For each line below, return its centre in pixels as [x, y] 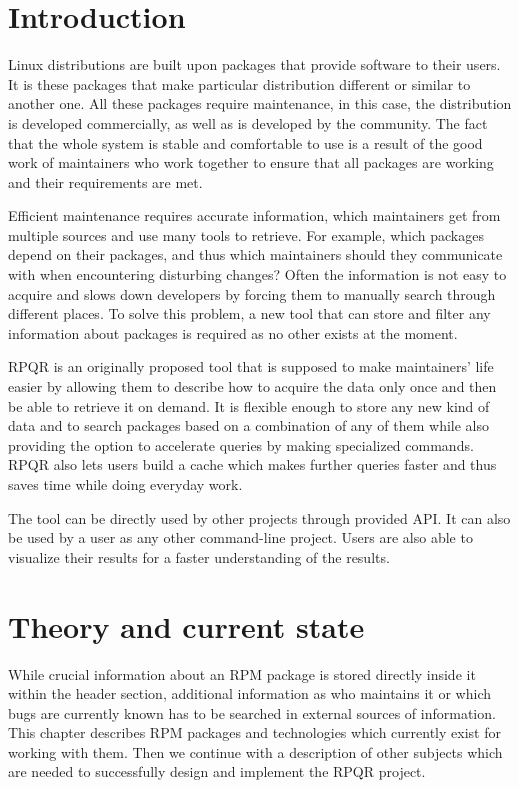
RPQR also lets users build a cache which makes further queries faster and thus [252, 464]
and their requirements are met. [105, 181]
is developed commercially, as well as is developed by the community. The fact [248, 122]
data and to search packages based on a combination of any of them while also [248, 425]
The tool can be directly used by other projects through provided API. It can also [259, 517]
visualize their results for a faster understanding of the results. [199, 556]
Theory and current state [186, 625]
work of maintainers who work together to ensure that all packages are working [251, 162]
